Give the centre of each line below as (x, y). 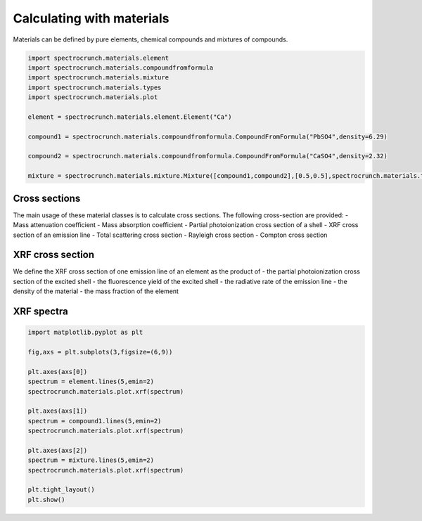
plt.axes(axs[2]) (58, 450)
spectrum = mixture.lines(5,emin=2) (91, 460)
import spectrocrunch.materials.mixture (98, 78)
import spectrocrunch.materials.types (95, 87)
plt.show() (46, 500)
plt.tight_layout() (61, 490)
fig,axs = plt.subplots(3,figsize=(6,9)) (100, 352)
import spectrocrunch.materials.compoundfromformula (121, 67)
